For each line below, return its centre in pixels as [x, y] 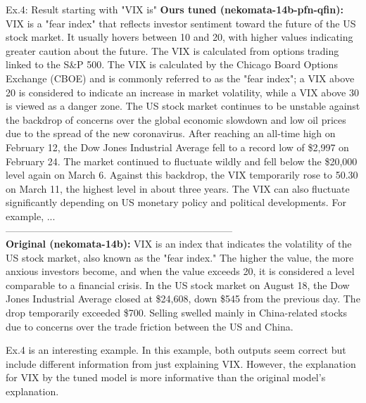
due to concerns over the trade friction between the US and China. [150, 326]
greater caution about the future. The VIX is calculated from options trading [172, 50]
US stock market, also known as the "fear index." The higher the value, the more [180, 257]
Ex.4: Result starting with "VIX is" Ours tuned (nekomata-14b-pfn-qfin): [175, 9]
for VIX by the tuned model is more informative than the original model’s [166, 377]
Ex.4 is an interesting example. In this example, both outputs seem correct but [176, 350]
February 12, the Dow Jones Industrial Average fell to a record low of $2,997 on [177, 147]
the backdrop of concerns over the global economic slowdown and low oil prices [176, 119]
